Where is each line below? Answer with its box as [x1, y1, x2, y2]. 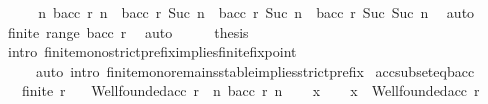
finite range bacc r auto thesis [7, 21, 249, 42]
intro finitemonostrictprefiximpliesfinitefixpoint [7, 41, 297, 62]
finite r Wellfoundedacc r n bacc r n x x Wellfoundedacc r [21, 80, 480, 101]
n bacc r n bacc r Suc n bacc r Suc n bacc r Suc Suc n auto [38, 2, 475, 22]
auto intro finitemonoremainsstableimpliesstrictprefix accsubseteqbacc [35, 60, 475, 81]
